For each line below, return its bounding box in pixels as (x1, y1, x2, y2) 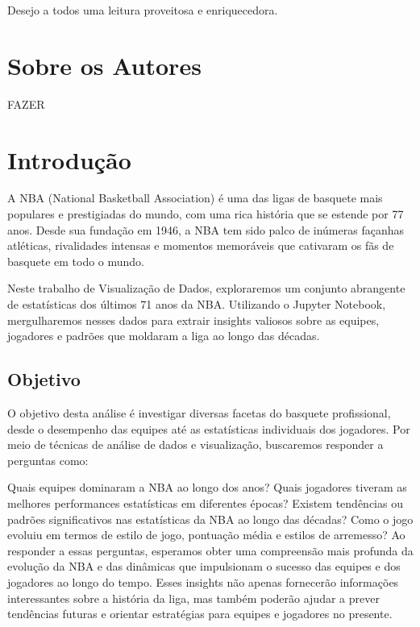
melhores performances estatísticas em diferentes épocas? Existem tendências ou (7, 494, 403, 511)
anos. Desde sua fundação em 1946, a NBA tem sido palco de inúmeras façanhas (7, 221, 404, 238)
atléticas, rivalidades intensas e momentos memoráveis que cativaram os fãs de (7, 237, 394, 254)
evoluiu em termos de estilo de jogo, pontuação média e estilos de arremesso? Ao (7, 526, 405, 543)
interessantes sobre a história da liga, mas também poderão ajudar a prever (7, 589, 380, 606)
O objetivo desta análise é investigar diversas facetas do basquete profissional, (7, 404, 391, 421)
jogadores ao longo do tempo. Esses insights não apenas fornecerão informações (7, 573, 399, 590)
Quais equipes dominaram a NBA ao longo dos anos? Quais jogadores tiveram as (7, 479, 407, 496)
